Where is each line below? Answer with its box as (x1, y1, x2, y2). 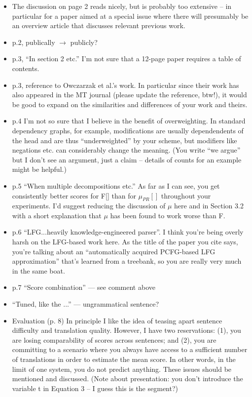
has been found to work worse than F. (110, 210, 225, 220)
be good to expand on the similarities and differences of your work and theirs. (12, 99, 248, 109)
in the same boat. (12, 265, 65, 276)
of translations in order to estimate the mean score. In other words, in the (12, 354, 236, 364)
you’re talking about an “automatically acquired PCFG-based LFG (12, 246, 216, 256)
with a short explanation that (12, 210, 102, 220)
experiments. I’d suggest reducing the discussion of (12, 200, 166, 211)
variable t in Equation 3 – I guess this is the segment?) (12, 383, 178, 393)
